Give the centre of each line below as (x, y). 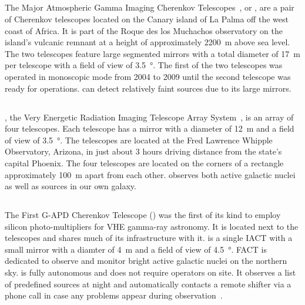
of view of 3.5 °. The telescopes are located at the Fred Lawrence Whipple (139, 140)
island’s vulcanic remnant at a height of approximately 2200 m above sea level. (148, 42)
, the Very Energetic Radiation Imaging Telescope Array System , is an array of (149, 117)
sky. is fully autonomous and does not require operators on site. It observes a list (150, 272)
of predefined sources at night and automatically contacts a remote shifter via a (148, 284)
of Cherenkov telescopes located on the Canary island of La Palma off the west (147, 19)
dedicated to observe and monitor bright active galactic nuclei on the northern (146, 261)
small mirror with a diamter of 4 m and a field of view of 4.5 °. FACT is (136, 249)
